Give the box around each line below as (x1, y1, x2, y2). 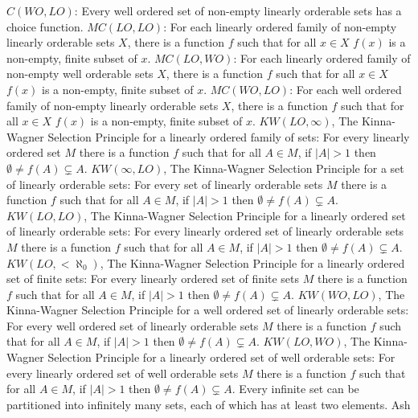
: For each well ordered (289, 80, 402, 97)
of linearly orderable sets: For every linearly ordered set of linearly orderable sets (6, 223, 404, 240)
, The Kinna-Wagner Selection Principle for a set (163, 159, 404, 176)
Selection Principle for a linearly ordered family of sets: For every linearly (47, 128, 410, 145)
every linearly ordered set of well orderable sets (6, 364, 239, 381)
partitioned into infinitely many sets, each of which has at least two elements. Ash (6, 395, 411, 412)
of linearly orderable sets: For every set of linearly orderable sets (6, 175, 323, 192)
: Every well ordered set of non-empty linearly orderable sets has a (74, 2, 402, 18)
